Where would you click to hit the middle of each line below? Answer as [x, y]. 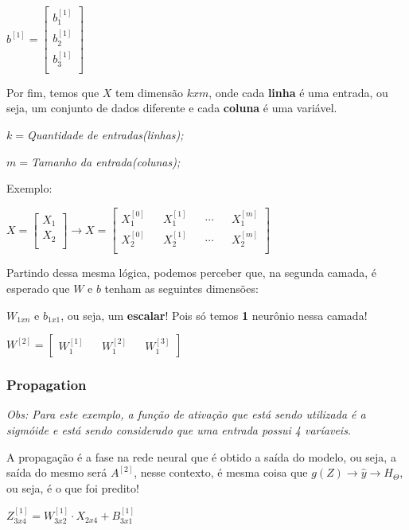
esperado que [38, 288]
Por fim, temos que [53, 92]
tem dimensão [149, 92]
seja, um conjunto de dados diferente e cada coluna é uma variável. [172, 108]
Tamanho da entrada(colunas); [105, 161]
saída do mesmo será [57, 472]
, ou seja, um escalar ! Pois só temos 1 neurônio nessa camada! [214, 315]
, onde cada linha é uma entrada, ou [298, 92]
